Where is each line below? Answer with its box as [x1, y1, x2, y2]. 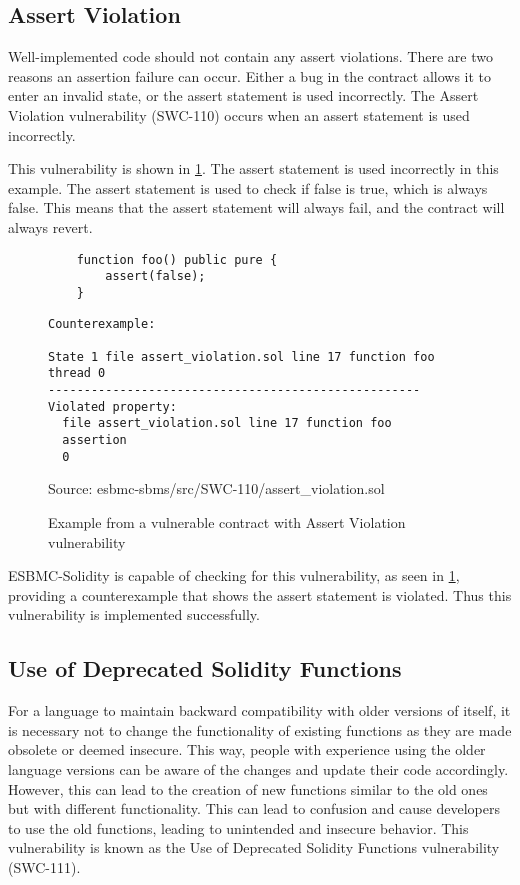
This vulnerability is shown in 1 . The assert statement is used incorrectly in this [8, 158, 499, 179]
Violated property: [48, 399, 177, 414]
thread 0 [48, 366, 106, 381]
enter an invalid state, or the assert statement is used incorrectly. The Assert [8, 85, 479, 106]
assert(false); [105, 269, 206, 284]
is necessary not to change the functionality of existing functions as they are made [8, 719, 512, 740]
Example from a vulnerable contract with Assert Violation [48, 512, 406, 533]
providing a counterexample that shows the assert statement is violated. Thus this [8, 584, 512, 605]
